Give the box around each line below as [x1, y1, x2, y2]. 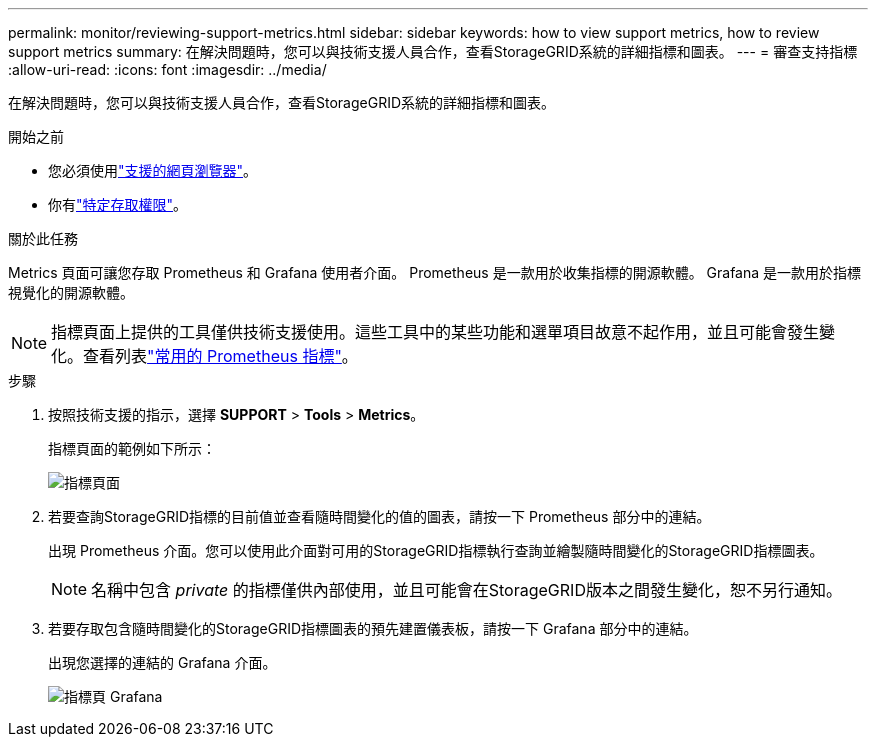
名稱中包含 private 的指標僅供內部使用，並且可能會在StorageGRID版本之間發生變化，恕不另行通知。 [91, 580, 842, 600]
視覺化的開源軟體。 [8, 284, 134, 301]
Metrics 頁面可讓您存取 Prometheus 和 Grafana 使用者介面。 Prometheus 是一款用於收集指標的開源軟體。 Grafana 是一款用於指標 [8, 264, 862, 281]
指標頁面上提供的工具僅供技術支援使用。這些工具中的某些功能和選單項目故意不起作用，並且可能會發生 [51, 322, 820, 342]
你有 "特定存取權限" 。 [48, 196, 188, 213]
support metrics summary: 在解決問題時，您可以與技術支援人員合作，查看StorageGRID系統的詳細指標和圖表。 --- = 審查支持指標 [8, 43, 858, 60]
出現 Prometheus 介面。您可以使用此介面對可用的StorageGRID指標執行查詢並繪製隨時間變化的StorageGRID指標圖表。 [48, 542, 824, 559]
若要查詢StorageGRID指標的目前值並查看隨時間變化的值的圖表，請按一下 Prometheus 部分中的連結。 [48, 508, 711, 525]
